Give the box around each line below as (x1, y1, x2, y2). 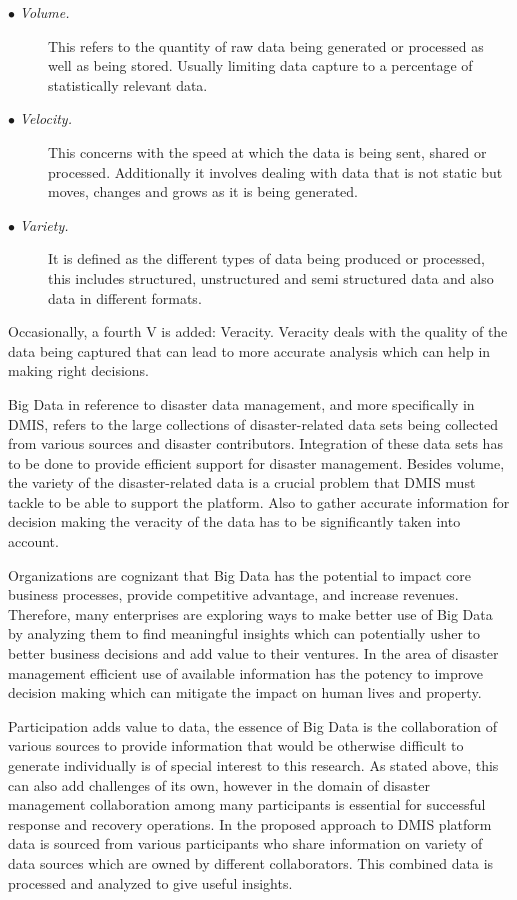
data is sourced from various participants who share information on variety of (8, 833, 483, 854)
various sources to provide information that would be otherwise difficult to (8, 735, 464, 756)
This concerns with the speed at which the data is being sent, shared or (48, 141, 487, 162)
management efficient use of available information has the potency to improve (8, 662, 484, 683)
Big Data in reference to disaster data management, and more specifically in (8, 393, 475, 414)
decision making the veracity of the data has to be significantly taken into (8, 511, 461, 532)
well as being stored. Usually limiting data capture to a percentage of (48, 55, 473, 76)
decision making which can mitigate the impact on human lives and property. (8, 682, 482, 703)
